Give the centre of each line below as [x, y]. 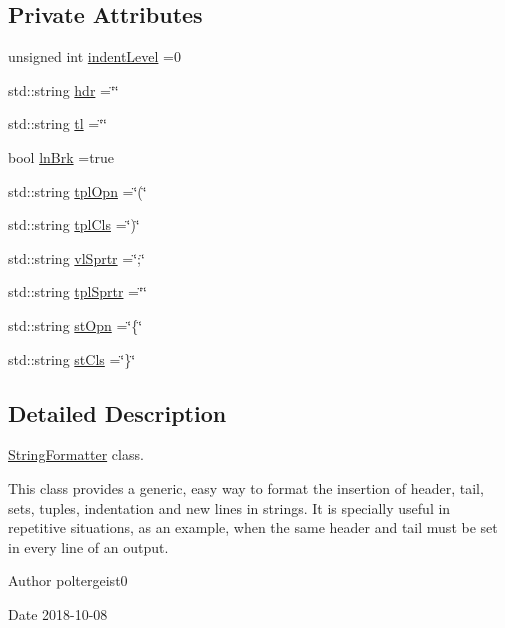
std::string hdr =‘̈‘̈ [63, 89]
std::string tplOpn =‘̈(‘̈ [77, 190]
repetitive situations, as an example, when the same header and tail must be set [253, 527]
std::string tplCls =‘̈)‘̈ [74, 224]
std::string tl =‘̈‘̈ [58, 123]
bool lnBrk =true [61, 156]
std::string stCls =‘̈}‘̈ [72, 358]
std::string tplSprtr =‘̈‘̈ [77, 291]
